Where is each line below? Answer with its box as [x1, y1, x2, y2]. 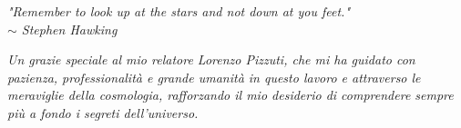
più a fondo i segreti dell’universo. [7, 103, 199, 122]
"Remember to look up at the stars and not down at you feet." [7, 2, 351, 20]
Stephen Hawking [21, 19, 118, 38]
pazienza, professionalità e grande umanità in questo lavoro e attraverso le [7, 67, 421, 86]
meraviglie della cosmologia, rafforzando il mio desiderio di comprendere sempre [7, 85, 454, 104]
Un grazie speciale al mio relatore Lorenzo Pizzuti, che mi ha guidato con [7, 50, 415, 69]
